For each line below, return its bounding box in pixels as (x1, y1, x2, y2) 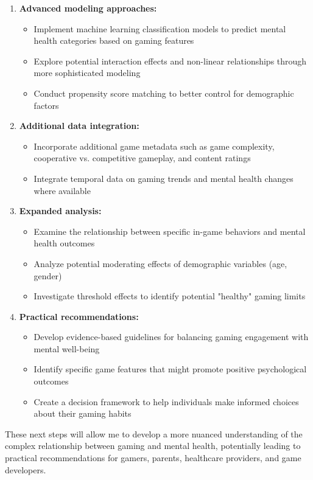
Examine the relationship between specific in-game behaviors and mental (33, 224, 306, 237)
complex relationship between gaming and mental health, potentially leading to (5, 439, 301, 452)
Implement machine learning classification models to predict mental (33, 22, 286, 35)
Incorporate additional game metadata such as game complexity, (33, 139, 275, 152)
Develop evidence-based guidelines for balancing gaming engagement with (33, 330, 309, 343)
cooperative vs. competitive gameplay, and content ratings (33, 151, 251, 164)
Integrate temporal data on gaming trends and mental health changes (33, 172, 294, 184)
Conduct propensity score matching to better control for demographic (33, 86, 294, 99)
